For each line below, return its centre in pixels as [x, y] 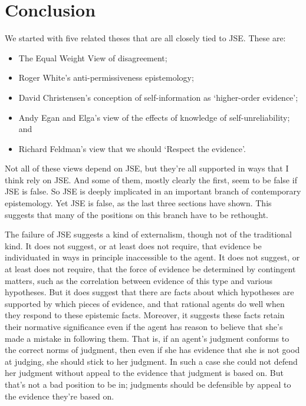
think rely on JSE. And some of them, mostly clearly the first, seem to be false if [151, 179]
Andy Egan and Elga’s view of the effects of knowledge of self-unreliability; [154, 117]
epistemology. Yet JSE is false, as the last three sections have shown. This [138, 203]
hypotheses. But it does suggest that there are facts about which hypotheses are [149, 292]
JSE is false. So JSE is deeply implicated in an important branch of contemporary [153, 191]
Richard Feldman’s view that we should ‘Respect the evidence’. [132, 148]
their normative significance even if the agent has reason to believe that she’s [144, 326]
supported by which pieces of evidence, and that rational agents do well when [145, 303]
